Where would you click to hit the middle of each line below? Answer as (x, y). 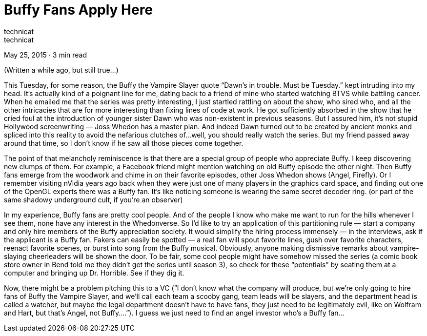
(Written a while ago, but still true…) (61, 70)
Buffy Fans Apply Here (79, 10)
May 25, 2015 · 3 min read (46, 55)
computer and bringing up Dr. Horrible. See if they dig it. (94, 273)
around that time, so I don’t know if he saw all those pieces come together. (124, 143)
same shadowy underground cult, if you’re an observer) (93, 199)
